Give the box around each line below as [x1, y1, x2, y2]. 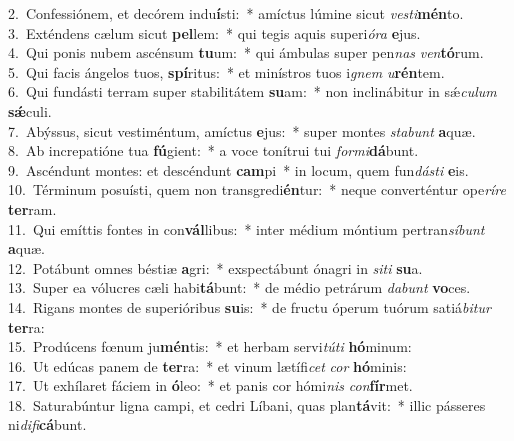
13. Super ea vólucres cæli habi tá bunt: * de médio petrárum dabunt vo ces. [8, 277, 471, 298]
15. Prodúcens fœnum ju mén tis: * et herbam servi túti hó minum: [8, 336, 412, 357]
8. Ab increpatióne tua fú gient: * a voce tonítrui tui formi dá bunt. [8, 140, 419, 161]
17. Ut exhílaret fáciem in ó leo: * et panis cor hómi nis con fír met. [8, 375, 413, 396]
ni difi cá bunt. [8, 414, 87, 435]
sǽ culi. [8, 100, 52, 121]
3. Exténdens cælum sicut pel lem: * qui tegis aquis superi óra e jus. [8, 22, 421, 43]
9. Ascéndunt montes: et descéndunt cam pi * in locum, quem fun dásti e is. [8, 159, 469, 180]
